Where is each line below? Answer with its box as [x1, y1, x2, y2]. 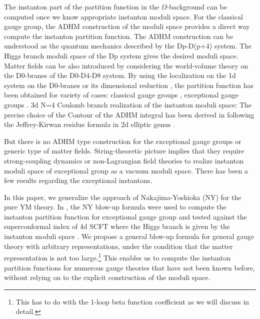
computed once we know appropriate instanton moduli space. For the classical [4, 11, 243, 21]
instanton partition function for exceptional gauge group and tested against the [4, 211, 247, 221]
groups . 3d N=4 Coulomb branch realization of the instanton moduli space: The [4, 99, 252, 109]
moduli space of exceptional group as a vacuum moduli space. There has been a [4, 165, 248, 175]
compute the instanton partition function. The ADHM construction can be [4, 30, 233, 41]
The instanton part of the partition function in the [4, 1, 159, 11]
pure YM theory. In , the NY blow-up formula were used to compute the [4, 201, 226, 212]
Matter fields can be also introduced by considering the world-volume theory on [4, 60, 248, 70]
